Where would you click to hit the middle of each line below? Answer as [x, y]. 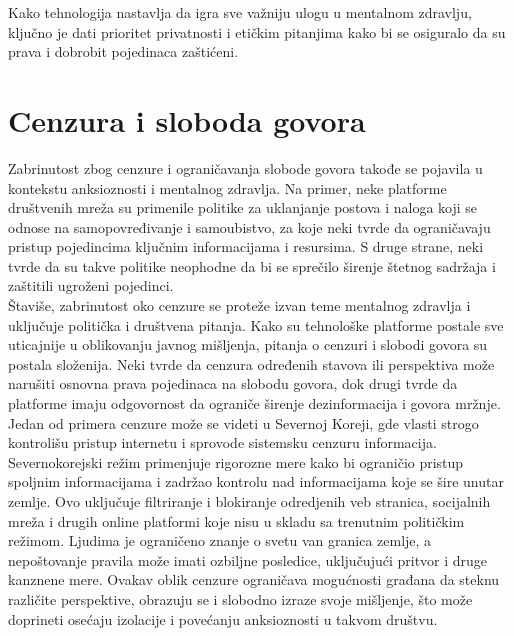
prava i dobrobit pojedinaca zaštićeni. [123, 51]
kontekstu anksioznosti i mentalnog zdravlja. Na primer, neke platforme [227, 187]
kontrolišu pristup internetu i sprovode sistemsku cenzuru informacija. [222, 442]
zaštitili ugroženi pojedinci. [91, 285]
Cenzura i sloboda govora [187, 119]
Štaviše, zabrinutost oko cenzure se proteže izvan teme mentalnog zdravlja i [239, 305]
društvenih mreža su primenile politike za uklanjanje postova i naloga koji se [243, 207]
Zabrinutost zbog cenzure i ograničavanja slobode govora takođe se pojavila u [245, 167]
